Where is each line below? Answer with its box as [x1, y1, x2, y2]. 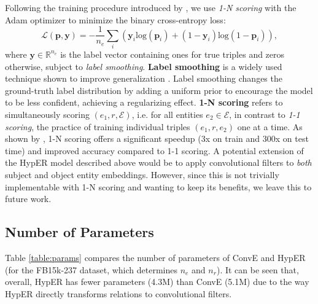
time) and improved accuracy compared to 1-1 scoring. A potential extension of [5, 144, 304, 157]
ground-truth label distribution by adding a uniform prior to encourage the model [5, 84, 313, 96]
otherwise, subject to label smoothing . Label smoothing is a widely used [5, 60, 282, 72]
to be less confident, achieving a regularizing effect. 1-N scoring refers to [5, 96, 283, 109]
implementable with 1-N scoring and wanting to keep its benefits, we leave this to [5, 180, 312, 193]
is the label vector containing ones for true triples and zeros [60, 47, 285, 60]
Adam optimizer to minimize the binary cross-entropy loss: [5, 13, 226, 26]
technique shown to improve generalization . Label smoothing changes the [5, 72, 282, 85]
